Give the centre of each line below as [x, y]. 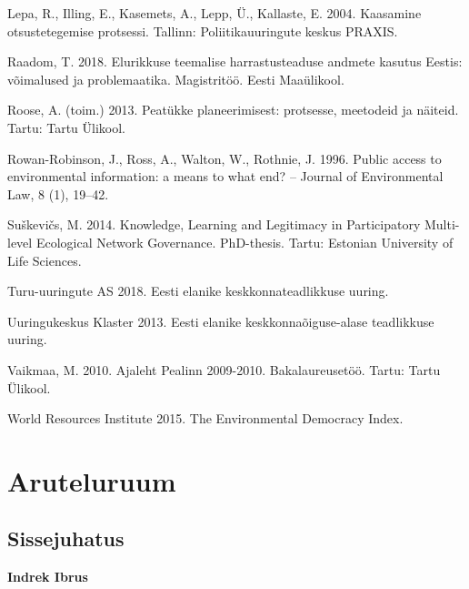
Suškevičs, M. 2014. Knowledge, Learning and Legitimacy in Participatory [214, 224]
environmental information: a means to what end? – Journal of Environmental [225, 176]
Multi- [442, 224]
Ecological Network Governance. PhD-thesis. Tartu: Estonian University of [244, 242]
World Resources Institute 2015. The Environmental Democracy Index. [205, 418]
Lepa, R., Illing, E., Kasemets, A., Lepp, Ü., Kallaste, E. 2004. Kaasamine [215, 13]
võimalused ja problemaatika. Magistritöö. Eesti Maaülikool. [176, 79]
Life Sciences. [45, 260]
